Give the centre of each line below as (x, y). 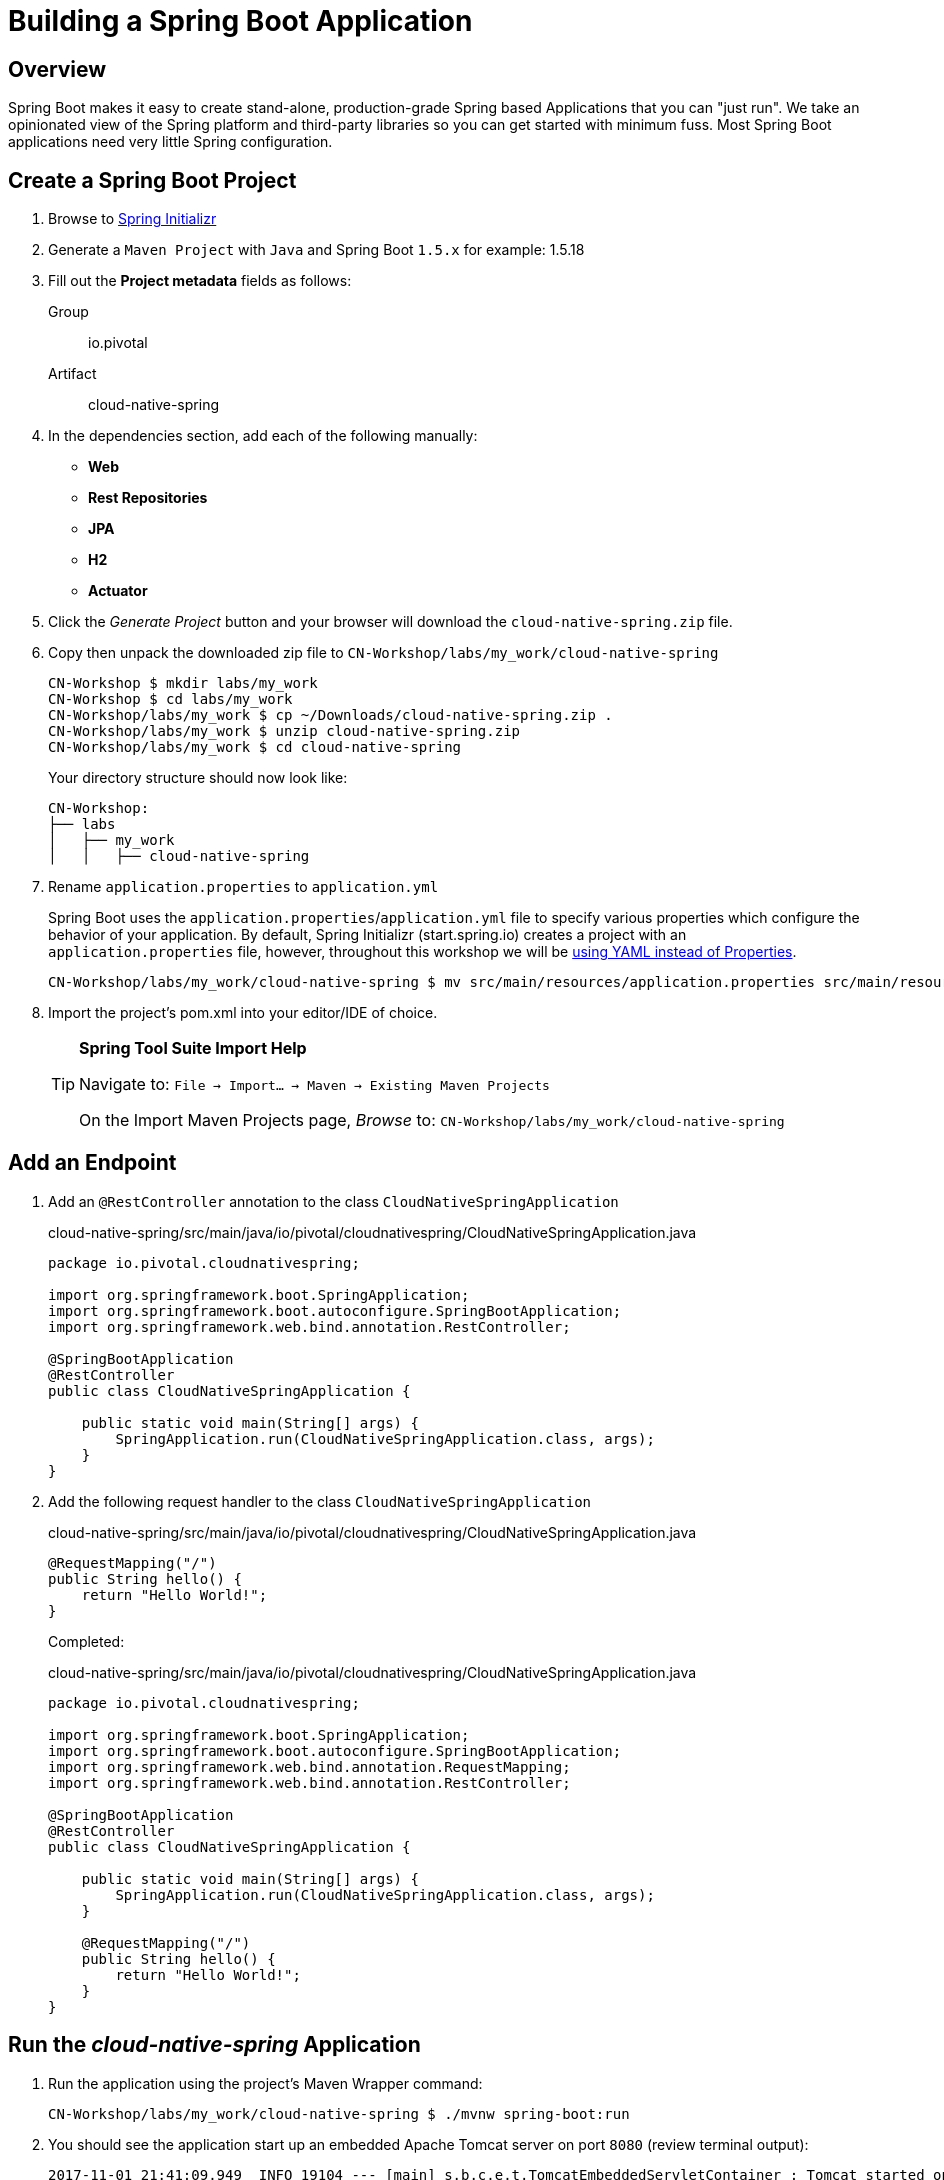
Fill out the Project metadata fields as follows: (200, 281)
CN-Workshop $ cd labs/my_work (170, 699)
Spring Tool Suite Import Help (193, 1048)
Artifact (72, 374)
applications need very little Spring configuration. (170, 142)
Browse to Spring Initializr (132, 219)
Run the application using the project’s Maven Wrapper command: (265, 2083)
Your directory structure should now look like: (198, 778)
